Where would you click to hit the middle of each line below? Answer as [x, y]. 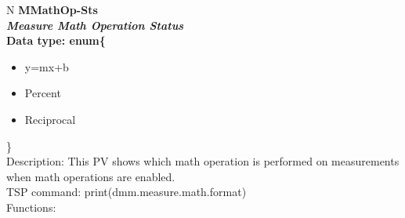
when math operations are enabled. [91, 176]
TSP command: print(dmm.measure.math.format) [127, 192]
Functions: [31, 207]
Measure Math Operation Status [95, 25]
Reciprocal [50, 119]
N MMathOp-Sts [52, 9]
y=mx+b [47, 66]
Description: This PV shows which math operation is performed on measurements [203, 161]
